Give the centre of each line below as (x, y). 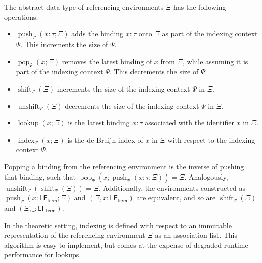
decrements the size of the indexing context (132, 105)
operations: (21, 16)
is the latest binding (99, 123)
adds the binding (98, 34)
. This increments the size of (64, 44)
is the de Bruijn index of (105, 139)
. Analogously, (206, 176)
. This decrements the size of (154, 72)
